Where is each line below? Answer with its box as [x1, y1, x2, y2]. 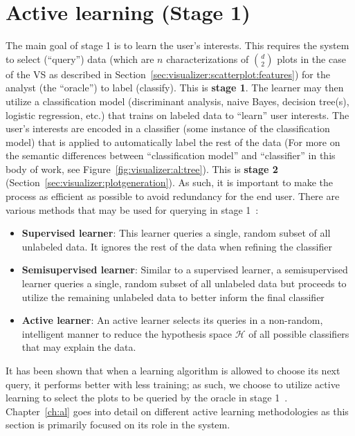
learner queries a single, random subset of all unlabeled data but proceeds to [21, 276, 347, 291]
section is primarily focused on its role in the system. [6, 417, 230, 432]
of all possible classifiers [248, 326, 349, 340]
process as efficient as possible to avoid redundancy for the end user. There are [6, 189, 340, 203]
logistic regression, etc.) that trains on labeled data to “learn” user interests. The [6, 107, 349, 122]
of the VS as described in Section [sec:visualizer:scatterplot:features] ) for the [6, 66, 330, 81]
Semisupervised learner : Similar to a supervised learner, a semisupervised [21, 262, 348, 277]
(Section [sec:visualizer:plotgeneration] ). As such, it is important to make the [6, 175, 334, 190]
